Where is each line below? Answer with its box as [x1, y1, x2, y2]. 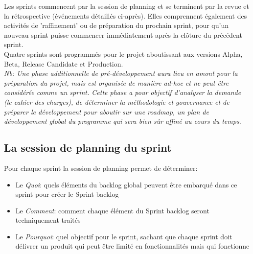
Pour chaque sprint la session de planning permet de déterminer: [4, 162, 198, 173]
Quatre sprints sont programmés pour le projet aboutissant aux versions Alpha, [4, 48, 243, 59]
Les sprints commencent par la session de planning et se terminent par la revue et [4, 1, 249, 11]
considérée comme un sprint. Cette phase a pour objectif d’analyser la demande [4, 87, 241, 97]
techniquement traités [15, 215, 81, 225]
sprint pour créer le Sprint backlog [15, 189, 119, 199]
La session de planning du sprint [4, 140, 172, 155]
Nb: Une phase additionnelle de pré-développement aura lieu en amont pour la [4, 68, 238, 78]
